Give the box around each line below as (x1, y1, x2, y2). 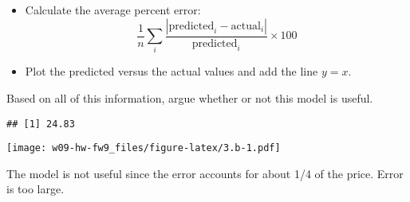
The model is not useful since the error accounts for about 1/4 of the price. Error (6, 165, 404, 181)
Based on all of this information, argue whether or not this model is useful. (6, 89, 373, 106)
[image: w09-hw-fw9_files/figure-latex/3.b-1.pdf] (6, 142, 281, 154)
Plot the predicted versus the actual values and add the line (25, 63, 318, 80)
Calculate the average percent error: (25, 2, 201, 17)
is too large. (6, 181, 65, 197)
